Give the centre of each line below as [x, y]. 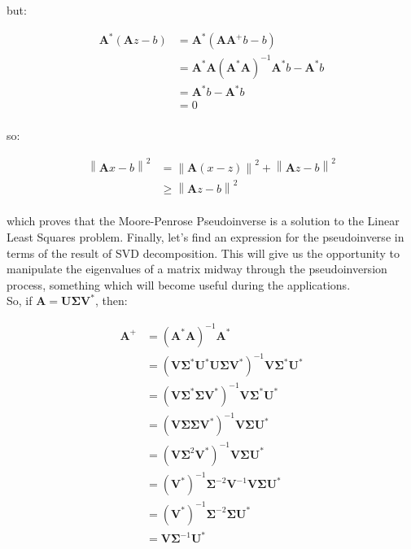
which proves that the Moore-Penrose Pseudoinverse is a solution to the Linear [203, 221]
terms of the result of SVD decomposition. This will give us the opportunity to [203, 253]
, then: [111, 301]
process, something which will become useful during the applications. [179, 284]
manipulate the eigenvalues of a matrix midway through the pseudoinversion [197, 269]
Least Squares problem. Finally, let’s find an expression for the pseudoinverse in [205, 237]
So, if [20, 301]
